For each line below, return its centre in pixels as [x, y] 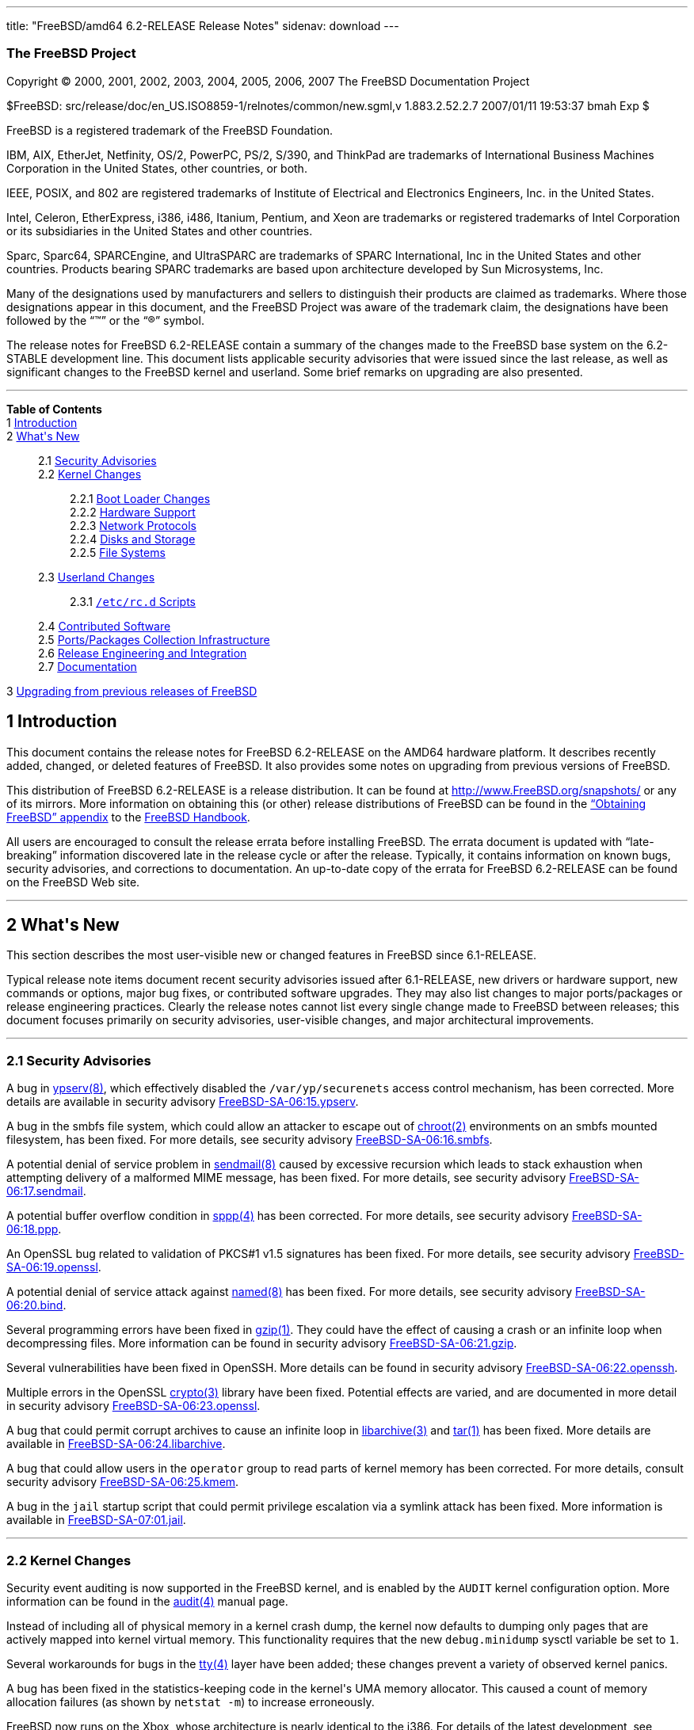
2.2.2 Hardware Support [133, 512]
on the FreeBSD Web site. [73, 882]
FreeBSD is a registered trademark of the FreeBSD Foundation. [170, 130]
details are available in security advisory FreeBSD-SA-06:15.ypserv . [183, 1102]
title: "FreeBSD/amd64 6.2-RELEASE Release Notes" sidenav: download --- [203, 26]
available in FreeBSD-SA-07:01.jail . [96, 1520]
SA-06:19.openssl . [54, 1267]
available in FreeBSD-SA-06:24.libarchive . [116, 1444]
